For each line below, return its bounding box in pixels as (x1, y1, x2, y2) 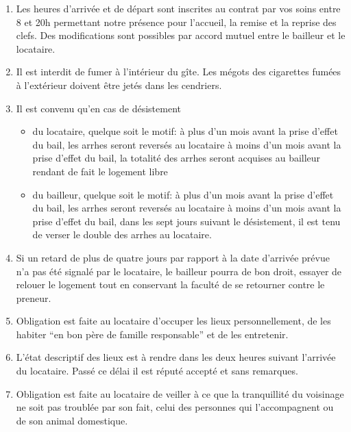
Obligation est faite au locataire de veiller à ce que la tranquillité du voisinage (16, 386, 344, 401)
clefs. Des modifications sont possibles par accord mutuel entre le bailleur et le (16, 28, 346, 42)
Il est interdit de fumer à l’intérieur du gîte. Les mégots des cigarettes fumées (16, 64, 341, 79)
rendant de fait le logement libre (32, 164, 168, 178)
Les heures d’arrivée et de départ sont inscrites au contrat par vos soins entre (16, 1, 341, 15)
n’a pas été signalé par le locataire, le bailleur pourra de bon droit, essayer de (16, 264, 342, 278)
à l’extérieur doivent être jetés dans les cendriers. (16, 77, 222, 92)
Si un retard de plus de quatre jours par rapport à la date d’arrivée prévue (16, 250, 330, 264)
